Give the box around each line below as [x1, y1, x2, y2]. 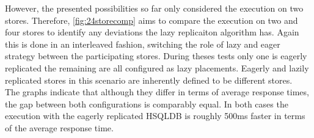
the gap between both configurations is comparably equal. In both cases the [5, 97, 288, 110]
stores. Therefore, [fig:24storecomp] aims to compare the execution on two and [5, 13, 298, 26]
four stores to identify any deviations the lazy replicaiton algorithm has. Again [5, 26, 299, 38]
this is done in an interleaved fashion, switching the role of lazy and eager [5, 37, 280, 50]
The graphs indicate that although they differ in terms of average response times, [5, 85, 309, 98]
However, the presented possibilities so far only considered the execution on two [5, 2, 304, 14]
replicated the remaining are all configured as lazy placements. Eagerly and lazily [5, 61, 309, 74]
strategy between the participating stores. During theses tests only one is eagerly [5, 49, 307, 62]
